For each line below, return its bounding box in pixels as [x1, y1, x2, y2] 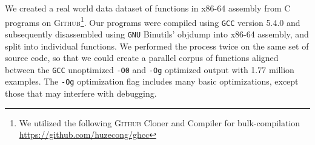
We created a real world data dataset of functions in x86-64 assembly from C [5, 2, 291, 14]
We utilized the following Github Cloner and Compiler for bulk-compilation [19, 116, 300, 129]
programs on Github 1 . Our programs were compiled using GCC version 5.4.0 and [5, 14, 300, 28]
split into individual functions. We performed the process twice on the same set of [5, 39, 309, 52]
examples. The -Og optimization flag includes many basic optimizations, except [5, 75, 299, 88]
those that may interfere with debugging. [5, 87, 157, 100]
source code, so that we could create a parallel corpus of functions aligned [5, 51, 279, 64]
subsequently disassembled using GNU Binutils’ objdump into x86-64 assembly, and [5, 27, 309, 40]
